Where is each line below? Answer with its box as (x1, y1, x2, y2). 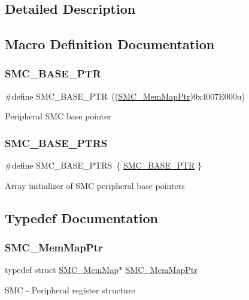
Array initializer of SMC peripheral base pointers (5, 179, 185, 191)
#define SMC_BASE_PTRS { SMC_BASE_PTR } (5, 159, 202, 172)
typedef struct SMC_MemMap (5, 263, 119, 276)
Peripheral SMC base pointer (5, 110, 111, 122)
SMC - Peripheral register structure (5, 283, 135, 296)
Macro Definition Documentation (5, 35, 215, 53)
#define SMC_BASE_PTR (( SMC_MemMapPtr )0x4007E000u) (5, 89, 245, 102)
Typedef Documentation (5, 208, 158, 227)
